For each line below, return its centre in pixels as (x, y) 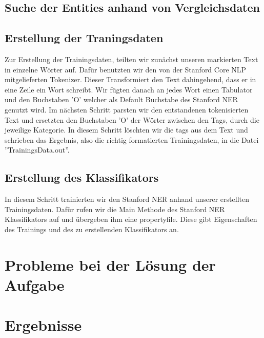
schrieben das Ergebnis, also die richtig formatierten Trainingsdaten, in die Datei (132, 139)
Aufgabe (35, 284)
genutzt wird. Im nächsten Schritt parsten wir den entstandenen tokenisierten (127, 109)
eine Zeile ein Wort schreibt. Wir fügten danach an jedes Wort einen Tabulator (129, 89)
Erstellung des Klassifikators (82, 177)
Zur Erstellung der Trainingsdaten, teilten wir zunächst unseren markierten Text (131, 59)
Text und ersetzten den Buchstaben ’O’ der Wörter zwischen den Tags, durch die (132, 119)
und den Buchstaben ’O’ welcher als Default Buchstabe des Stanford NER (121, 99)
